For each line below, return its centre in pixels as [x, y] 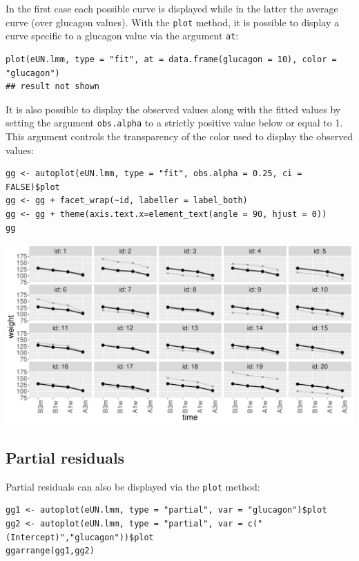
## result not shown [53, 87]
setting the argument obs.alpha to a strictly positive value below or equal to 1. [174, 123]
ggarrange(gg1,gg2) [50, 551]
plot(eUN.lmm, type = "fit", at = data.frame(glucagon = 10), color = [171, 59]
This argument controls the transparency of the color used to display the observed [179, 136]
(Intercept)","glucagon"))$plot [80, 537]
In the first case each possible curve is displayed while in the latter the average [172, 8]
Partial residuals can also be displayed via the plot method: [133, 486]
